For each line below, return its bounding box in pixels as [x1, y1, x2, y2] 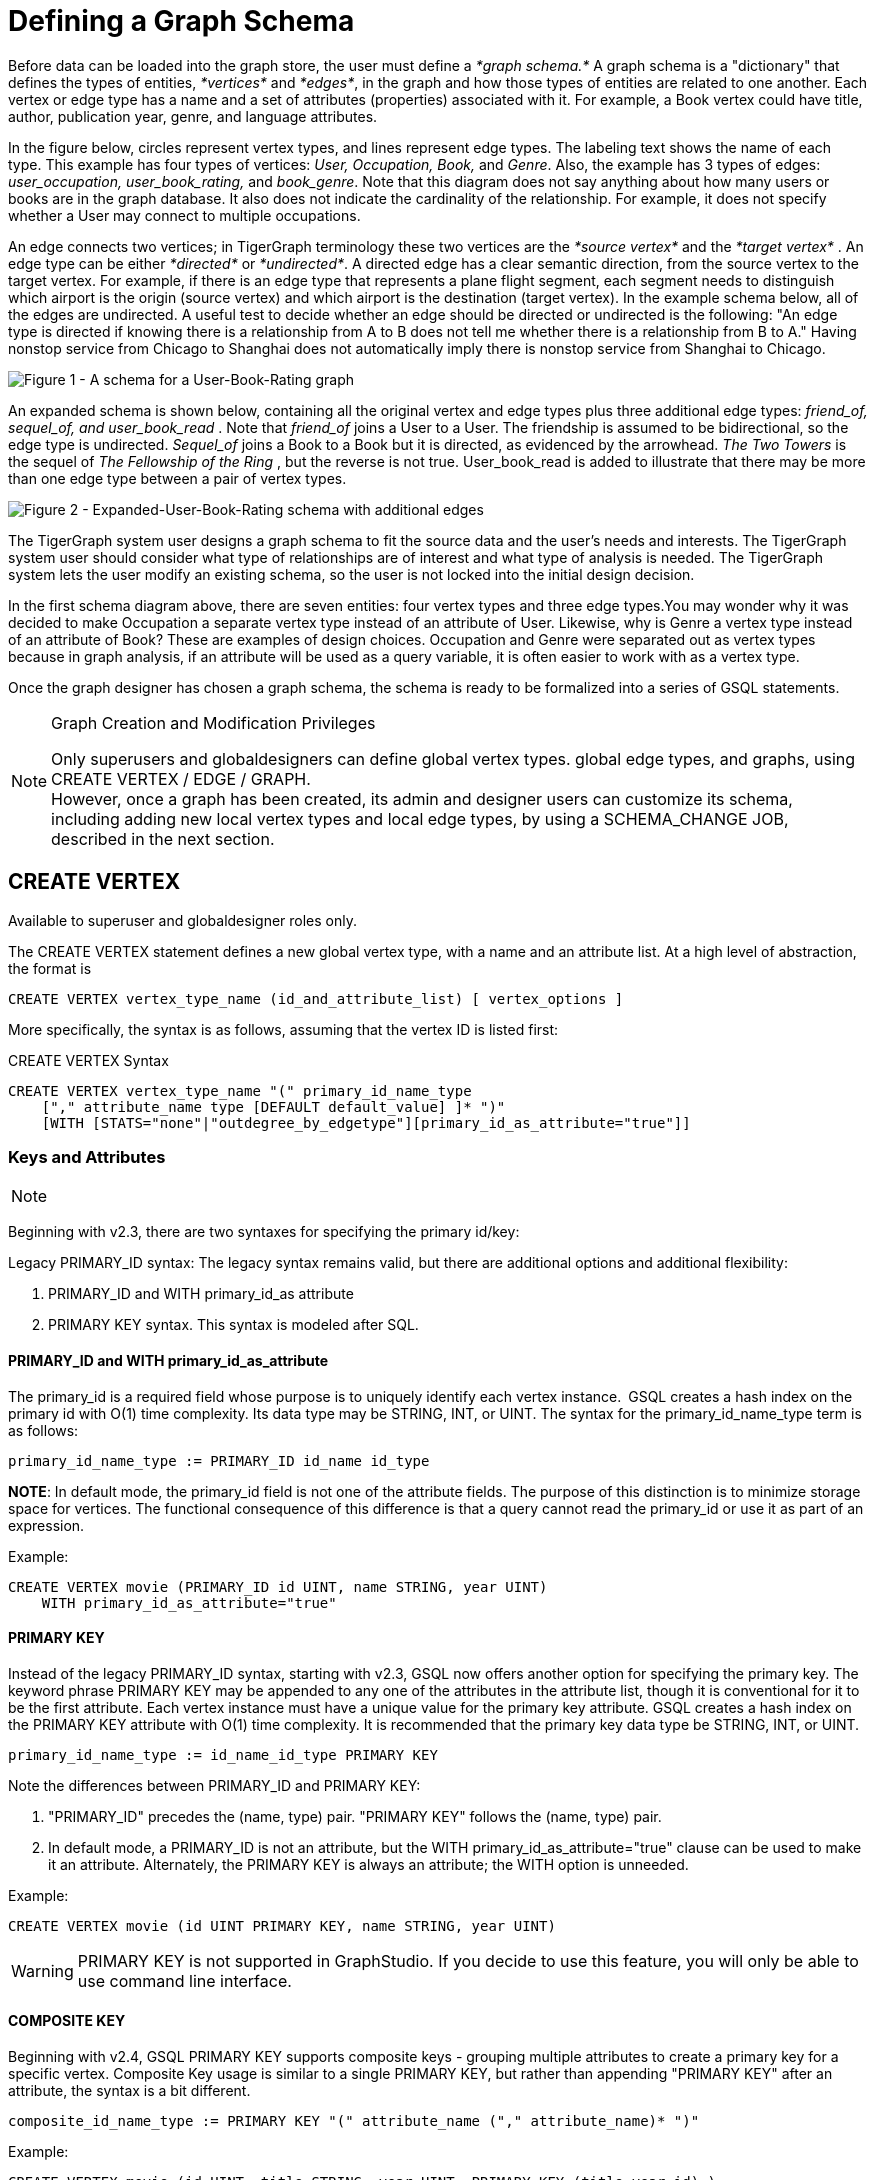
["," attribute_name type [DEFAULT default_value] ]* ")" [41, 1098, 506, 1115]
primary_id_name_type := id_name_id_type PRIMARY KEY [8, 1746, 438, 1763]
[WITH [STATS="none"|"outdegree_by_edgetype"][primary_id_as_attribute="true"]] [41, 1114, 691, 1131]
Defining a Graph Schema [8, 4, 355, 38]
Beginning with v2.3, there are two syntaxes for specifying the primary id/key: [8, 1223, 520, 1241]
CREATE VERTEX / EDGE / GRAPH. [51, 768, 311, 789]
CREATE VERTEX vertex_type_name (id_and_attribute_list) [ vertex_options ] [8, 990, 624, 1007]
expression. [8, 1516, 85, 1534]
